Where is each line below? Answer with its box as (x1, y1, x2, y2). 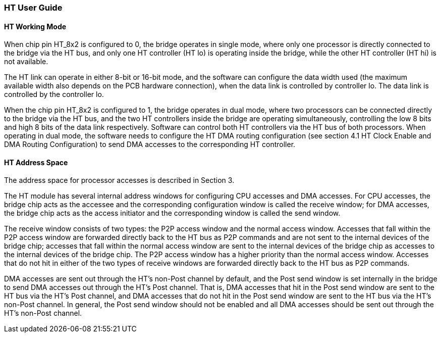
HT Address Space (4, 158, 68, 167)
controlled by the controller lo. (4, 90, 104, 99)
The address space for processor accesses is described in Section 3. (4, 176, 235, 185)
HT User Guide (4, 3, 63, 13)
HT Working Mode (4, 22, 67, 31)
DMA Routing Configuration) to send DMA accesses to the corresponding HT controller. (4, 140, 296, 149)
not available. (4, 57, 48, 66)
